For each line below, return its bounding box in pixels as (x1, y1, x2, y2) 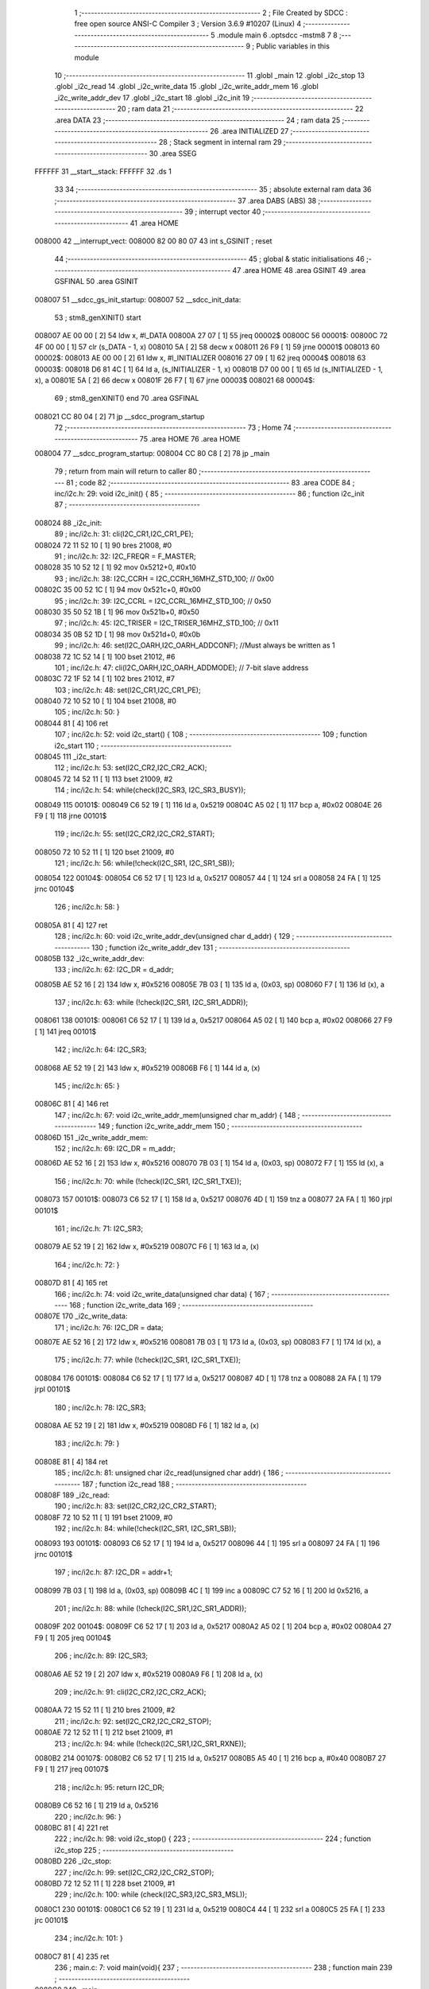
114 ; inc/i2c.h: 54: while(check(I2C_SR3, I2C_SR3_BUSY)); (54, 785, 246, 795)
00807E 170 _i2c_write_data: (34, 1311, 128, 1321)
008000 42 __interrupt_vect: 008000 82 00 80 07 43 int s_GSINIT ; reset (34, 236, 272, 246)
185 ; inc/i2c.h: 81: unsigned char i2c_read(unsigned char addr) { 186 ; (54, 1468, 284, 1477)
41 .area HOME (129, 218, 179, 228)
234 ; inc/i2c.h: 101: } (54, 1933, 123, 1943)
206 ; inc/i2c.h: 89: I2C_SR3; (54, 1651, 149, 1660)
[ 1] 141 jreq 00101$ (34, 1026, 97, 1036)
